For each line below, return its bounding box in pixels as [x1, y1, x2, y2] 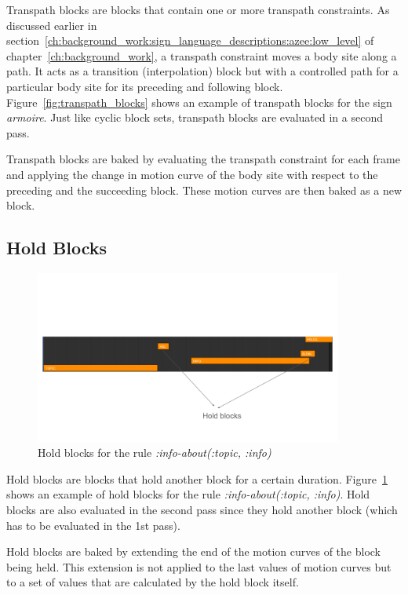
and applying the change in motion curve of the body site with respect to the [6, 166, 378, 182]
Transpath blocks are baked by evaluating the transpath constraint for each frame [6, 151, 400, 167]
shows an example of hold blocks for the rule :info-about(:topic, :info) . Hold [6, 486, 370, 502]
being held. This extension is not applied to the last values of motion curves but [6, 558, 392, 575]
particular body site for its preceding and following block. [6, 78, 283, 94]
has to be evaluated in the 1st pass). [6, 517, 180, 533]
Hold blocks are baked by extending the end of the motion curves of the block [6, 543, 381, 560]
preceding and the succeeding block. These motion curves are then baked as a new [6, 181, 402, 198]
